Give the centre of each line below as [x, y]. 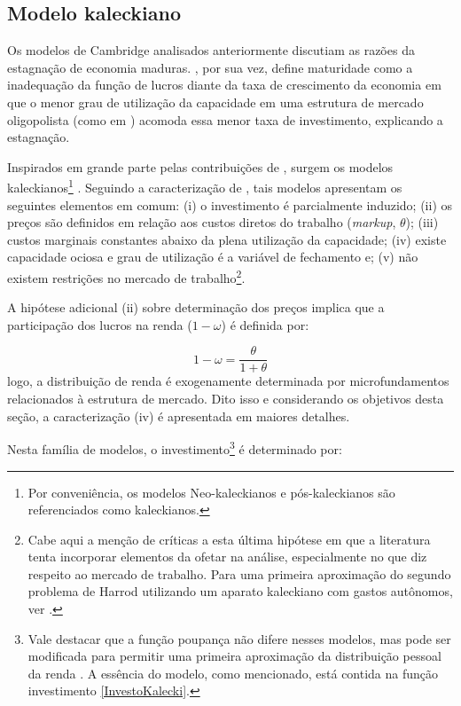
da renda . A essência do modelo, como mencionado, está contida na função [233, 673]
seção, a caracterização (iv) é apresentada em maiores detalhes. [179, 416]
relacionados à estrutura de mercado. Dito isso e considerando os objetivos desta [226, 399]
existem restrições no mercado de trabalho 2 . [126, 276]
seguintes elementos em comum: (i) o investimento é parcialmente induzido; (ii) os [230, 204]
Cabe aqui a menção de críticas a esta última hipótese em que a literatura [229, 539]
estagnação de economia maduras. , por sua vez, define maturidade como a [210, 67]
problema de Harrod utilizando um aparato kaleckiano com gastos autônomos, [240, 591]
